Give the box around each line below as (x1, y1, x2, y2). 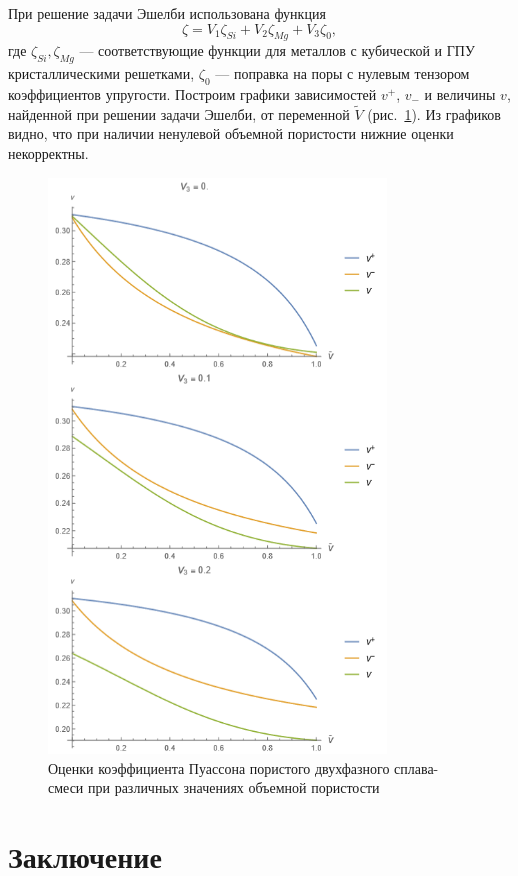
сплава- (394, 757, 439, 778)
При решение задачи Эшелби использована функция (8, 3, 326, 23)
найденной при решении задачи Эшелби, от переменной (8, 103, 350, 124)
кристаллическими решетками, (8, 63, 195, 84)
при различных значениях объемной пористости (88, 777, 380, 798)
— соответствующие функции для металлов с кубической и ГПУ (79, 40, 475, 61)
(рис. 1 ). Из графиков (367, 103, 501, 124)
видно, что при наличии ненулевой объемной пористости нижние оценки (8, 123, 454, 144)
